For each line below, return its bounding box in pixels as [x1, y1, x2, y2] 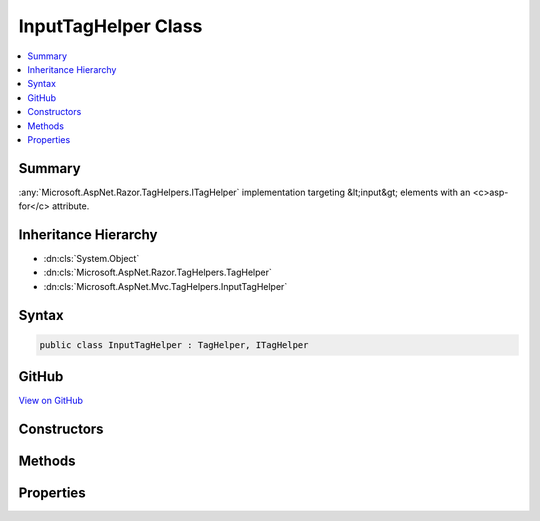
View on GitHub [18, 395, 84, 407]
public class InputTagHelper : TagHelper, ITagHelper [39, 339, 309, 350]
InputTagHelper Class [18, 15, 203, 37]
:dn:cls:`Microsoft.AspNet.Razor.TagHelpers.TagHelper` [43, 266, 272, 279]
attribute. [51, 200, 90, 212]
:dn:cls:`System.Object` [43, 253, 140, 265]
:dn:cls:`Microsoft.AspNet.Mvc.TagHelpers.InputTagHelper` [43, 280, 288, 292]
